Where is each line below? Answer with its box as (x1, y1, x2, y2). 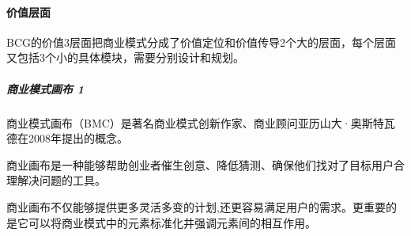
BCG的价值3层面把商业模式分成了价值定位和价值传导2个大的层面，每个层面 (6, 33, 397, 50)
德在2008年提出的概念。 (6, 130, 128, 147)
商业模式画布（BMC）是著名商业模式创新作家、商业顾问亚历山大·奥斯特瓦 (6, 114, 395, 131)
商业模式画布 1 (6, 80, 85, 97)
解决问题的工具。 (17, 172, 106, 188)
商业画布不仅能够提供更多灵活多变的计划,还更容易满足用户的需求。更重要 (6, 198, 386, 215)
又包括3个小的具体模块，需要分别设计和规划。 (6, 49, 244, 66)
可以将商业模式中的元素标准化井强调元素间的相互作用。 (28, 214, 316, 230)
